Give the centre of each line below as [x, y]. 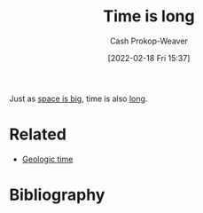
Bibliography [57, 195]
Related [38, 134]
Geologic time [47, 159]
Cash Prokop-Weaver [149, 41]
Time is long [149, 16]
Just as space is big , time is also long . [78, 99]
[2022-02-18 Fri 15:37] [149, 58]
